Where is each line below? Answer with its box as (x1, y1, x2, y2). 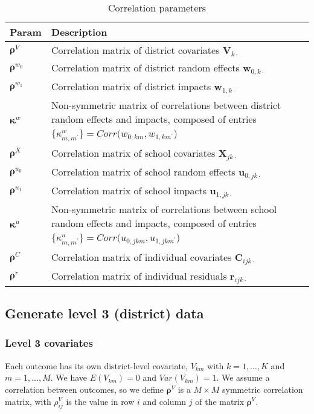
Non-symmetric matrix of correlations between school (51, 202, 277, 216)
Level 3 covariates (5, 335, 93, 350)
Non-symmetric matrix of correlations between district (51, 97, 281, 112)
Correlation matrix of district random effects (51, 61, 240, 74)
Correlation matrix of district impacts (51, 79, 211, 93)
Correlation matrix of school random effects (51, 164, 235, 179)
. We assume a (216, 371, 270, 384)
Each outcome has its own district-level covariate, (5, 359, 188, 372)
